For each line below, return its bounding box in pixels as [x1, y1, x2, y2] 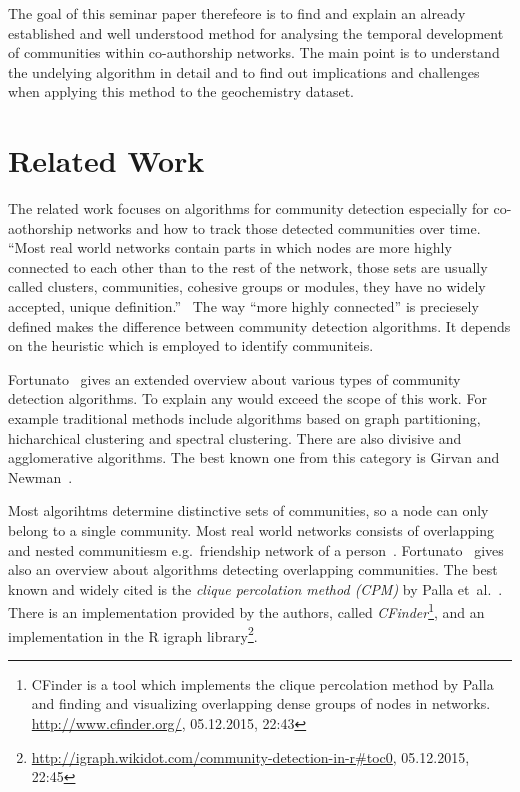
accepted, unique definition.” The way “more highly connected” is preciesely [8, 296, 479, 317]
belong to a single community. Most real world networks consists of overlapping [8, 520, 494, 540]
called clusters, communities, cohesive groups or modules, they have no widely [8, 276, 486, 297]
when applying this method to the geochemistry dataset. [8, 81, 354, 102]
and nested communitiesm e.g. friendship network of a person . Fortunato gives [8, 539, 504, 560]
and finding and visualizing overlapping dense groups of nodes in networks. [31, 693, 491, 714]
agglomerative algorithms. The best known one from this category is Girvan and [8, 447, 500, 468]
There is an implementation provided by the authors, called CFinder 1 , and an [8, 599, 485, 623]
